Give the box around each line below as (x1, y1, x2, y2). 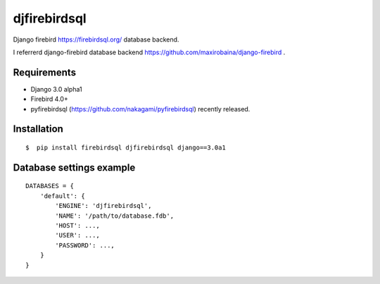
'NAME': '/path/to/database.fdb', (55, 211, 175, 220)
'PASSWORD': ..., (55, 241, 115, 249)
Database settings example (13, 161, 136, 173)
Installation (13, 123, 63, 135)
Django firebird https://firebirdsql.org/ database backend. (13, 35, 179, 44)
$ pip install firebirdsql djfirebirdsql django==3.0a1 (25, 144, 227, 152)
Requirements (13, 66, 77, 78)
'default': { (39, 192, 85, 200)
